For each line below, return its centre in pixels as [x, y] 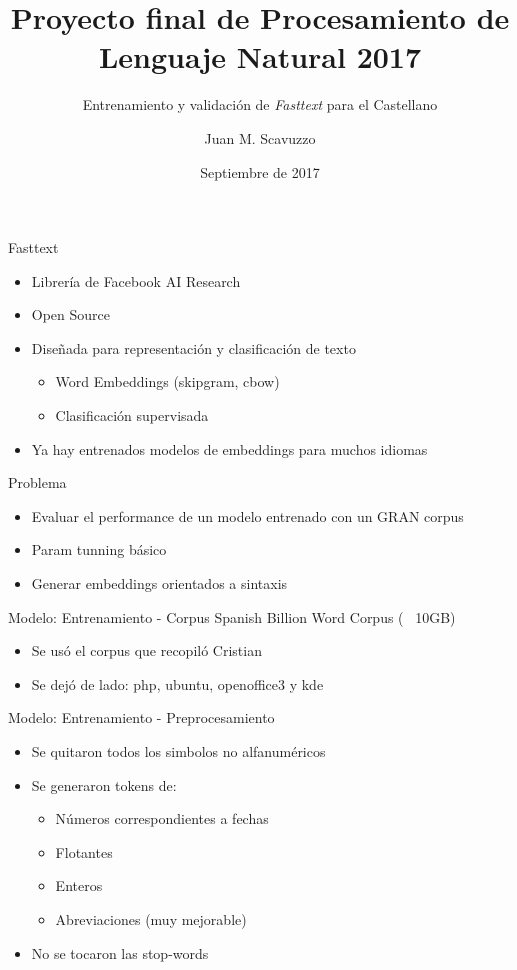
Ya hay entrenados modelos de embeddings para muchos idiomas [229, 448]
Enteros [79, 885]
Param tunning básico [99, 549]
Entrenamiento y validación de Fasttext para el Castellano [260, 104]
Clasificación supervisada [132, 415]
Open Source [71, 314]
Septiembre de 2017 [260, 171]
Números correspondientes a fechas [162, 818]
